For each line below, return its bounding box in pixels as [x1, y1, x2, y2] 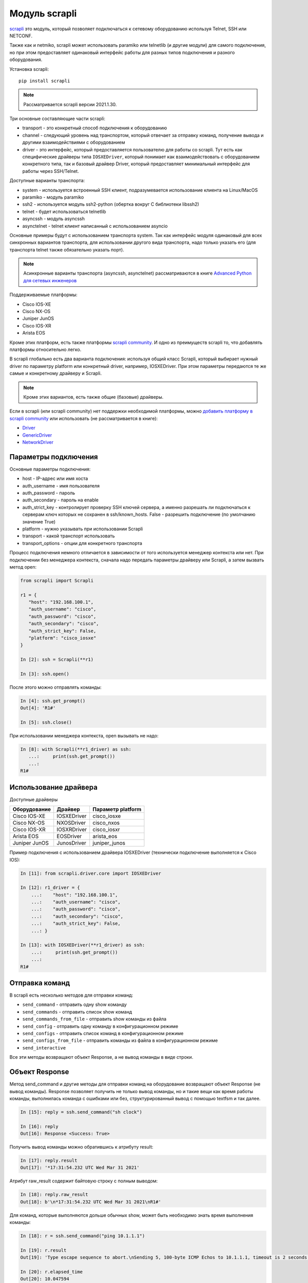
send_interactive [22, 1045, 66, 1051]
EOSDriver [56, 833, 82, 840]
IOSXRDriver [56, 826, 87, 833]
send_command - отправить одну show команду [22, 1001, 127, 1008]
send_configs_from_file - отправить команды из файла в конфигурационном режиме [22, 1037, 218, 1044]
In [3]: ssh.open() [20, 671, 69, 677]
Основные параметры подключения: [9, 466, 91, 472]
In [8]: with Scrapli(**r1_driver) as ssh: [20, 747, 132, 752]
